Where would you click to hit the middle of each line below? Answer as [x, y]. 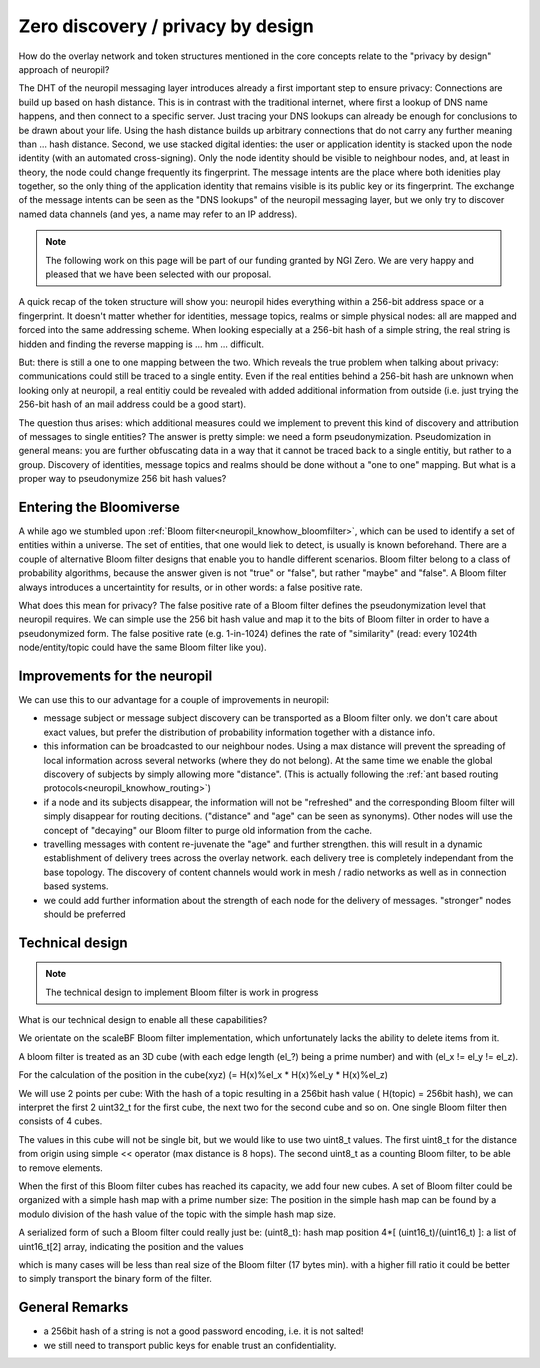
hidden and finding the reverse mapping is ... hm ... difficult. [141, 344]
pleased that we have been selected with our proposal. [158, 274]
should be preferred [84, 914]
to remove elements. [61, 1167]
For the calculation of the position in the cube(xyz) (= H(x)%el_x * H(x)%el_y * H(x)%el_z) [203, 1075]
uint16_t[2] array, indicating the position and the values [131, 1246]
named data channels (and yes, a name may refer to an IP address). [158, 214]
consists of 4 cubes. [60, 1121]
